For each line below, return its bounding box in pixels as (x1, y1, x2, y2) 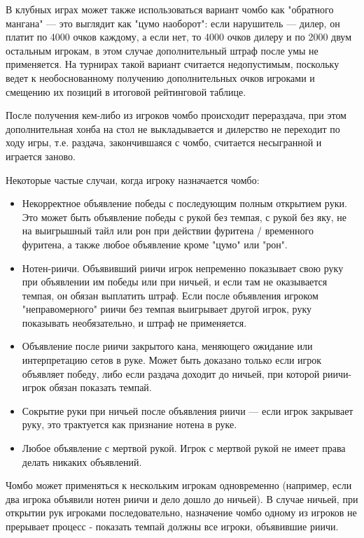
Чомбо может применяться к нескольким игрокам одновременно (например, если (6, 478, 352, 493)
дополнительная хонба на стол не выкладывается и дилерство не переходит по (6, 121, 340, 136)
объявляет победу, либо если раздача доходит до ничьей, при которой (22, 366, 320, 381)
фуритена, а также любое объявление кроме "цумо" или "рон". (22, 236, 288, 251)
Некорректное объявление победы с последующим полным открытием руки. (22, 196, 347, 211)
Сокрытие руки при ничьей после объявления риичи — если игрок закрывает (22, 403, 353, 418)
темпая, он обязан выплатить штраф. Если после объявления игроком (22, 288, 318, 302)
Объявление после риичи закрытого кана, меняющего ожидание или (22, 339, 313, 353)
